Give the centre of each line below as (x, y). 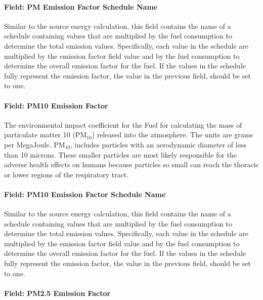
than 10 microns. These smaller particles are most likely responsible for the (121, 154)
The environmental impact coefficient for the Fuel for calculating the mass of (123, 124)
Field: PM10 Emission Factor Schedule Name (85, 194)
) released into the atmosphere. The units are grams (172, 135)
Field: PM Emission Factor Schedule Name (81, 6)
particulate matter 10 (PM (46, 135)
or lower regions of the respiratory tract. (67, 174)
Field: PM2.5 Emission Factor (57, 293)
